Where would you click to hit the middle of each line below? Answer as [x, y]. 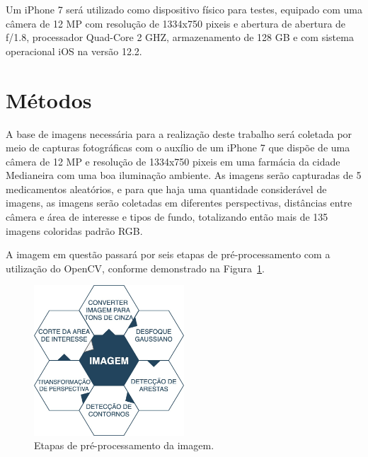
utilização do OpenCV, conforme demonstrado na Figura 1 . [135, 268]
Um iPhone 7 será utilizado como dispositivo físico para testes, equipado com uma [184, 9]
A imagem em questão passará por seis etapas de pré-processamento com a [168, 254]
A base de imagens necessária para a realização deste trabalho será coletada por [179, 133]
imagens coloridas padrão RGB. [74, 230]
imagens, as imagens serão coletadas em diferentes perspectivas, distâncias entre [179, 203]
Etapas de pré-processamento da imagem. [124, 445]
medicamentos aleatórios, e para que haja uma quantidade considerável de [166, 189]
